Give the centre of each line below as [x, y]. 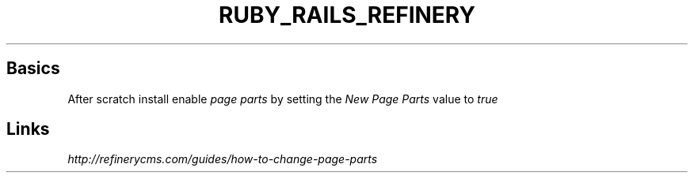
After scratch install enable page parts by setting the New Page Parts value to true [283, 99]
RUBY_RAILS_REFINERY [347, 15]
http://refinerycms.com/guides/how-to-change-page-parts [223, 159]
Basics [33, 69]
